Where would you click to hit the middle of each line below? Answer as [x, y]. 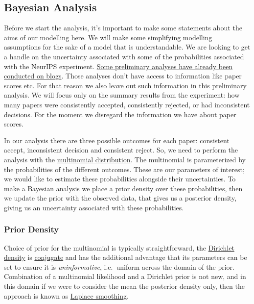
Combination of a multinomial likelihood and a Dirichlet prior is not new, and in [125, 276]
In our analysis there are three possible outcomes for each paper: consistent [117, 140]
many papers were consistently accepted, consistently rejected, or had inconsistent [127, 104]
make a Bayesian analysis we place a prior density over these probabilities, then [123, 188]
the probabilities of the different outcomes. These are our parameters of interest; [124, 169]
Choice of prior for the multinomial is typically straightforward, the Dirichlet [119, 247]
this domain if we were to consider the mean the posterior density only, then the [125, 286]
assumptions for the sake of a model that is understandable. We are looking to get [127, 47]
